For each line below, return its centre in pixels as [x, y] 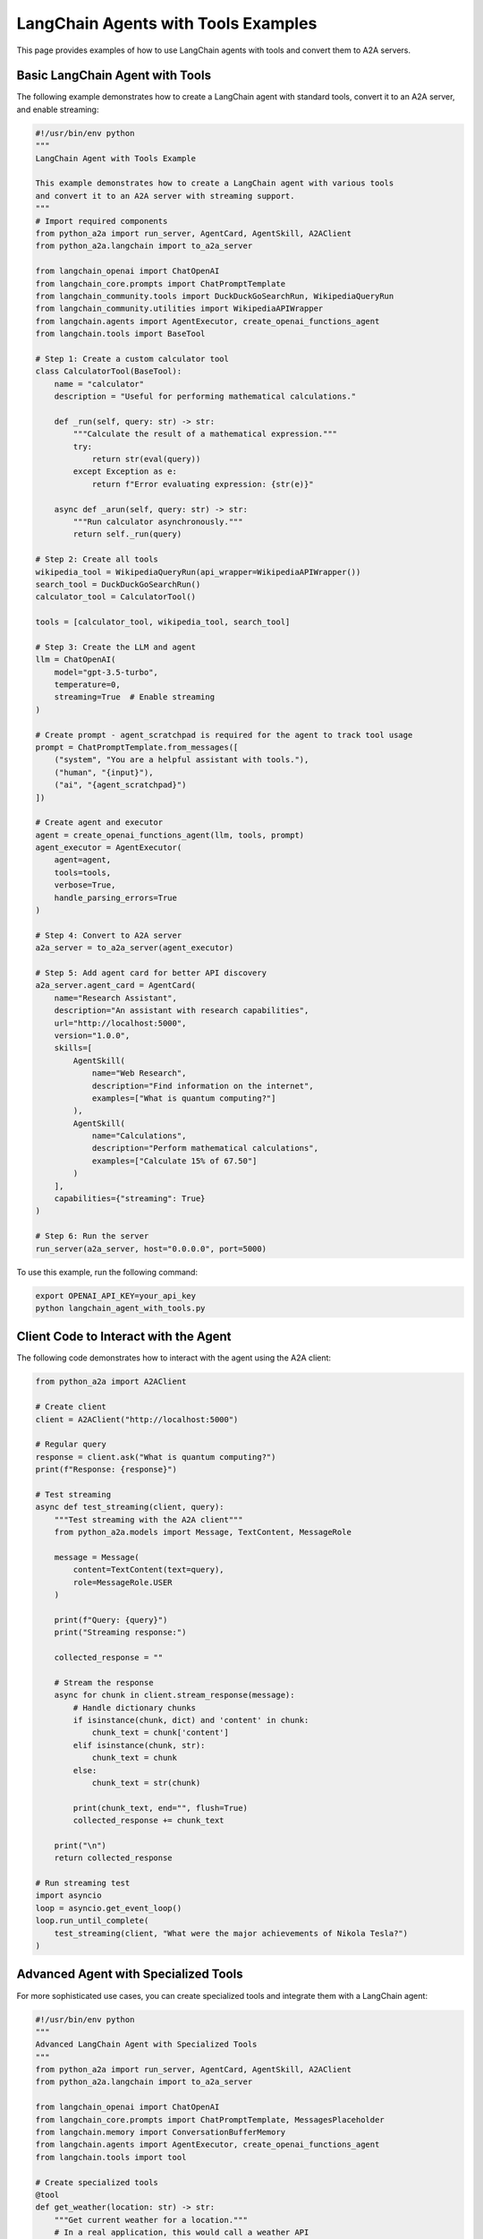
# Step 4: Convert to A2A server [109, 935]
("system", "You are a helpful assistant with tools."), [182, 760]
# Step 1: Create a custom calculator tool [132, 359]
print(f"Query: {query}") [111, 1620]
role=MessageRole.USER [123, 1582]
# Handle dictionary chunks [135, 1707]
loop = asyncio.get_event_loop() [109, 1908]
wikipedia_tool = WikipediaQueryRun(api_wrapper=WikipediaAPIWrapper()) [198, 572]
